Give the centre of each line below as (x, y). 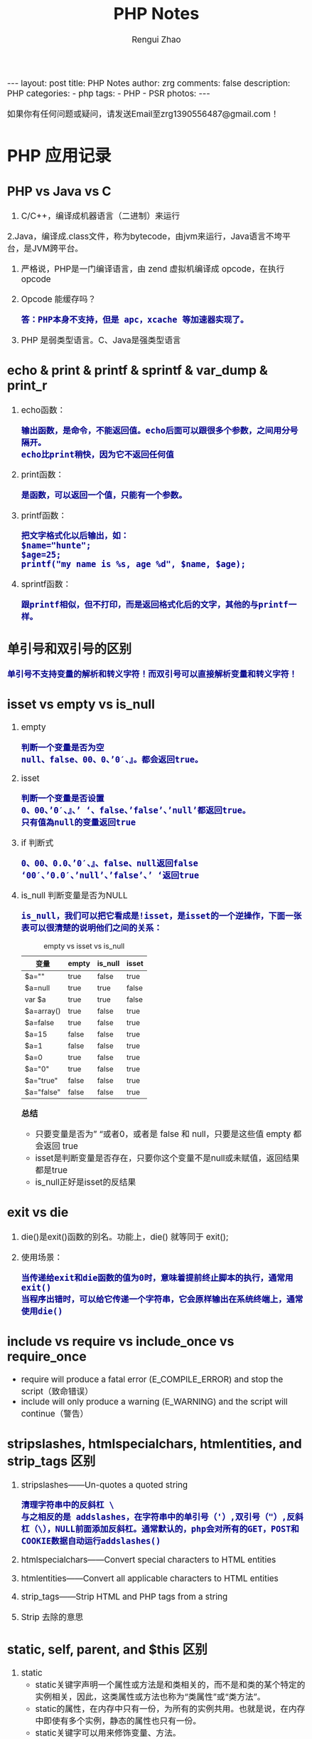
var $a (35, 1000)
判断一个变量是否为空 (63, 748)
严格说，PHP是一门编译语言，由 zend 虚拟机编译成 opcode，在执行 (153, 269)
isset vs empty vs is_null (81, 704)
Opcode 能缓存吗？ (59, 299)
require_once (47, 1356)
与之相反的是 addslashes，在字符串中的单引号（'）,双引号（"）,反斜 (162, 1517)
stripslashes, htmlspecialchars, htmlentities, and (155, 1444)
